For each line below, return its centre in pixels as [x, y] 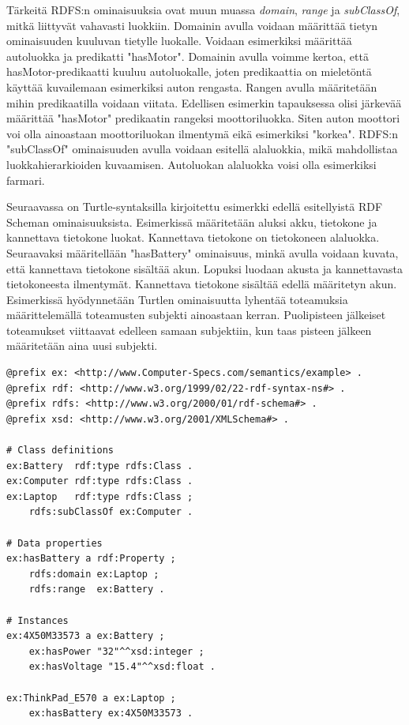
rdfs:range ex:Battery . [97, 590]
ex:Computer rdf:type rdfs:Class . [100, 481]
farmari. [26, 180]
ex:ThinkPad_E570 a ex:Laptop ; [91, 698]
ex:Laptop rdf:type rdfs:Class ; [100, 496]
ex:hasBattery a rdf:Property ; [91, 559]
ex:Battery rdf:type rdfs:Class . [100, 466]
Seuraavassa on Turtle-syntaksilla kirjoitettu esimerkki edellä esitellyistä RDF [195, 207]
